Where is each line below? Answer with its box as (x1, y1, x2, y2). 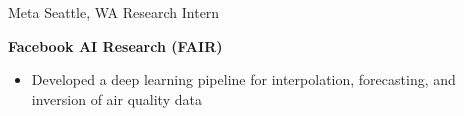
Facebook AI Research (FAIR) (8, 35, 223, 56)
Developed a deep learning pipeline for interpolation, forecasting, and (31, 69, 456, 90)
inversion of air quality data (31, 88, 202, 109)
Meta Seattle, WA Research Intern (8, 2, 220, 22)
